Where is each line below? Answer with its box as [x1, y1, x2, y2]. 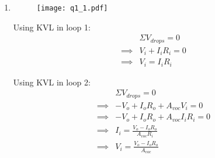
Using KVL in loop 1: [13, 20, 91, 33]
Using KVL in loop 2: [13, 75, 91, 88]
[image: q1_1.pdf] [36, 4, 108, 12]
